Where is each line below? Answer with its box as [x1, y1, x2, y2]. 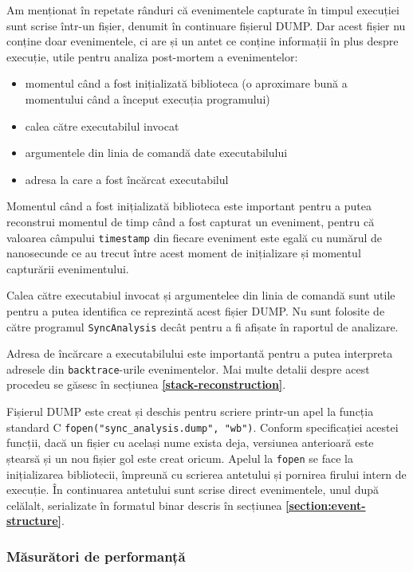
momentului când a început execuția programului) [25, 90, 270, 107]
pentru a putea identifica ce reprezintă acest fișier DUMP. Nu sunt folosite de [6, 302, 385, 319]
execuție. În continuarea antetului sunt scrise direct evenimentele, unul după [6, 481, 380, 498]
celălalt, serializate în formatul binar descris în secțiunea [6, 496, 282, 513]
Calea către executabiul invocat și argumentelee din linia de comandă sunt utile [6, 287, 395, 304]
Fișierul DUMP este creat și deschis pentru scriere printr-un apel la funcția [6, 403, 374, 420]
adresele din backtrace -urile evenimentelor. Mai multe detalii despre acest [6, 360, 370, 377]
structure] [6, 512, 62, 529]
